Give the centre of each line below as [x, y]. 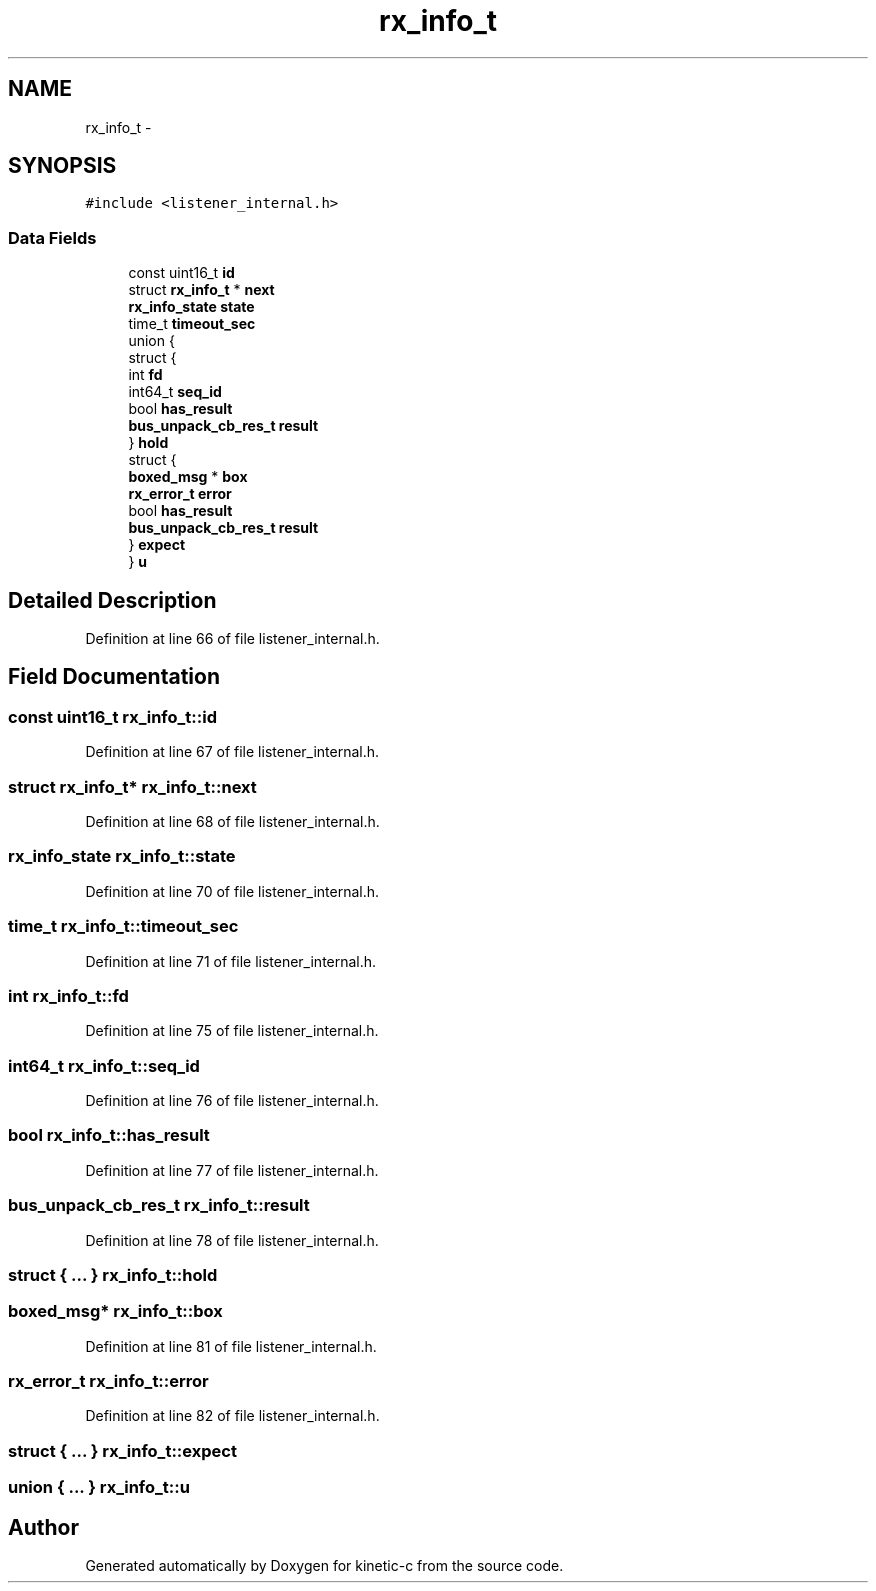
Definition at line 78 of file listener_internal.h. [232, 1240]
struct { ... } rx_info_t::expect [122, 1450]
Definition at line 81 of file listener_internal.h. [231, 1346]
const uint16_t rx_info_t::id [112, 716]
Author [43, 1527]
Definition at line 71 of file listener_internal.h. [231, 961]
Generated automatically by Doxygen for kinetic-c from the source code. [324, 1565]
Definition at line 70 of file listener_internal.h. [232, 891]
